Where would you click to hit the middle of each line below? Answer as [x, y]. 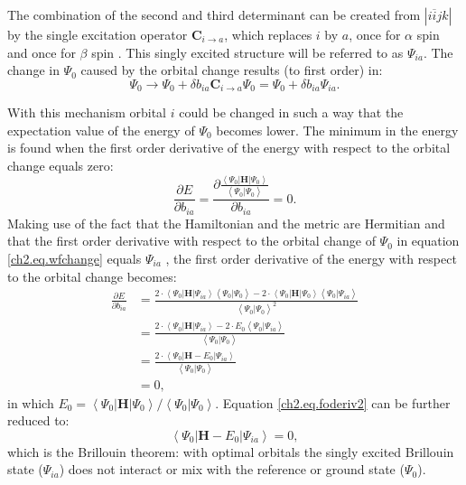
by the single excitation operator [98, 34]
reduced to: [38, 420]
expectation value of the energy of [101, 130]
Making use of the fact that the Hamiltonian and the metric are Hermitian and [226, 223]
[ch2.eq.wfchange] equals [75, 258]
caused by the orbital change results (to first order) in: [232, 70]
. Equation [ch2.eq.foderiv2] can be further [333, 402]
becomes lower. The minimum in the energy [337, 130]
